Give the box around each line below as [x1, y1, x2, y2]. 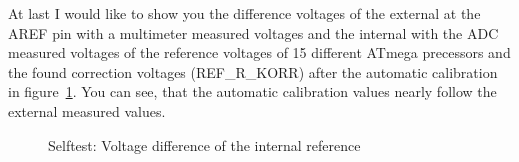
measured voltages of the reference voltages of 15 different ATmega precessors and [8, 42, 511, 63]
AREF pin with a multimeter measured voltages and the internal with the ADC [8, 22, 499, 43]
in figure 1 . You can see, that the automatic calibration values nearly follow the [8, 81, 497, 102]
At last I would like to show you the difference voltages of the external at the [8, 3, 481, 23]
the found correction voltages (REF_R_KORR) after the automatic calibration [8, 61, 498, 82]
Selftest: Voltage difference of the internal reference [48, 134, 361, 155]
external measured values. [8, 100, 166, 121]
